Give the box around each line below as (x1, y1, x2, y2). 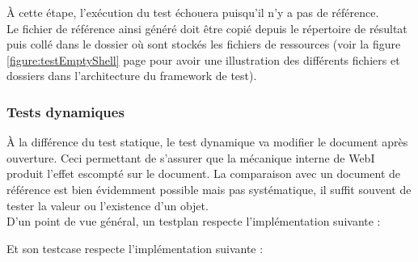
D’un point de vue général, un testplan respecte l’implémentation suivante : (6, 213, 381, 230)
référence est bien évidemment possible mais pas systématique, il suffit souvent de (6, 180, 412, 197)
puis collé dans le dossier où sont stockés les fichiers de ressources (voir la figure (6, 36, 401, 53)
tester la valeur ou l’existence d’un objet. (6, 196, 209, 213)
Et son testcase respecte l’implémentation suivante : (6, 239, 264, 256)
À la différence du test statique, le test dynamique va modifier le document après (6, 133, 408, 150)
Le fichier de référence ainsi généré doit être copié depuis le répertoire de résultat (6, 19, 407, 36)
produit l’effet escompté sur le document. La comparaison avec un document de (6, 165, 401, 182)
